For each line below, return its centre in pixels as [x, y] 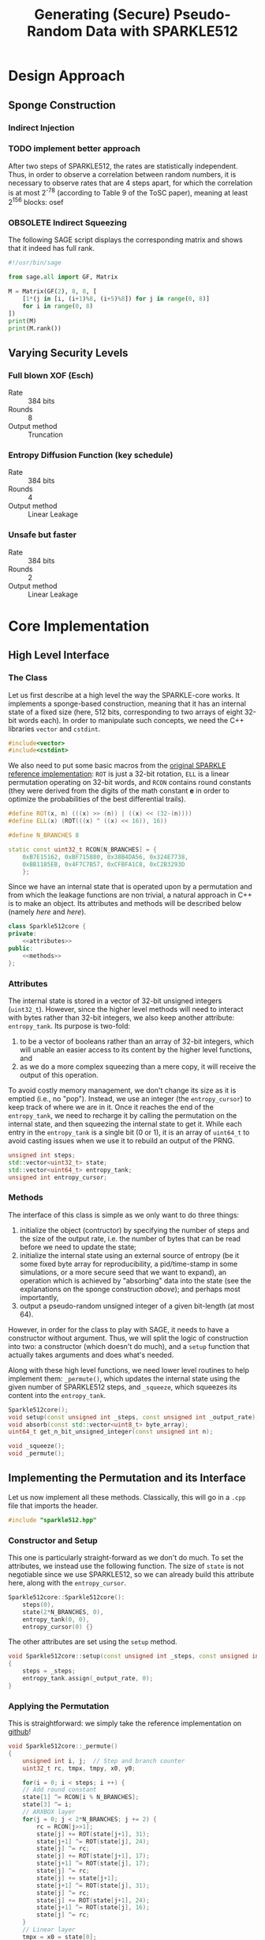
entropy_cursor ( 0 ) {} [58, 1627]
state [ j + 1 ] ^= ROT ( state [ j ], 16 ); [93, 1908]
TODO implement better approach [74, 149]
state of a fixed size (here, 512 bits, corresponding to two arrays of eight [125, 712]
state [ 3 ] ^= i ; [47, 1805]
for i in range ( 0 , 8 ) [58, 306]
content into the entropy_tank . [57, 1395]
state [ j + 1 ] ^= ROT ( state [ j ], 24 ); [93, 1841]
